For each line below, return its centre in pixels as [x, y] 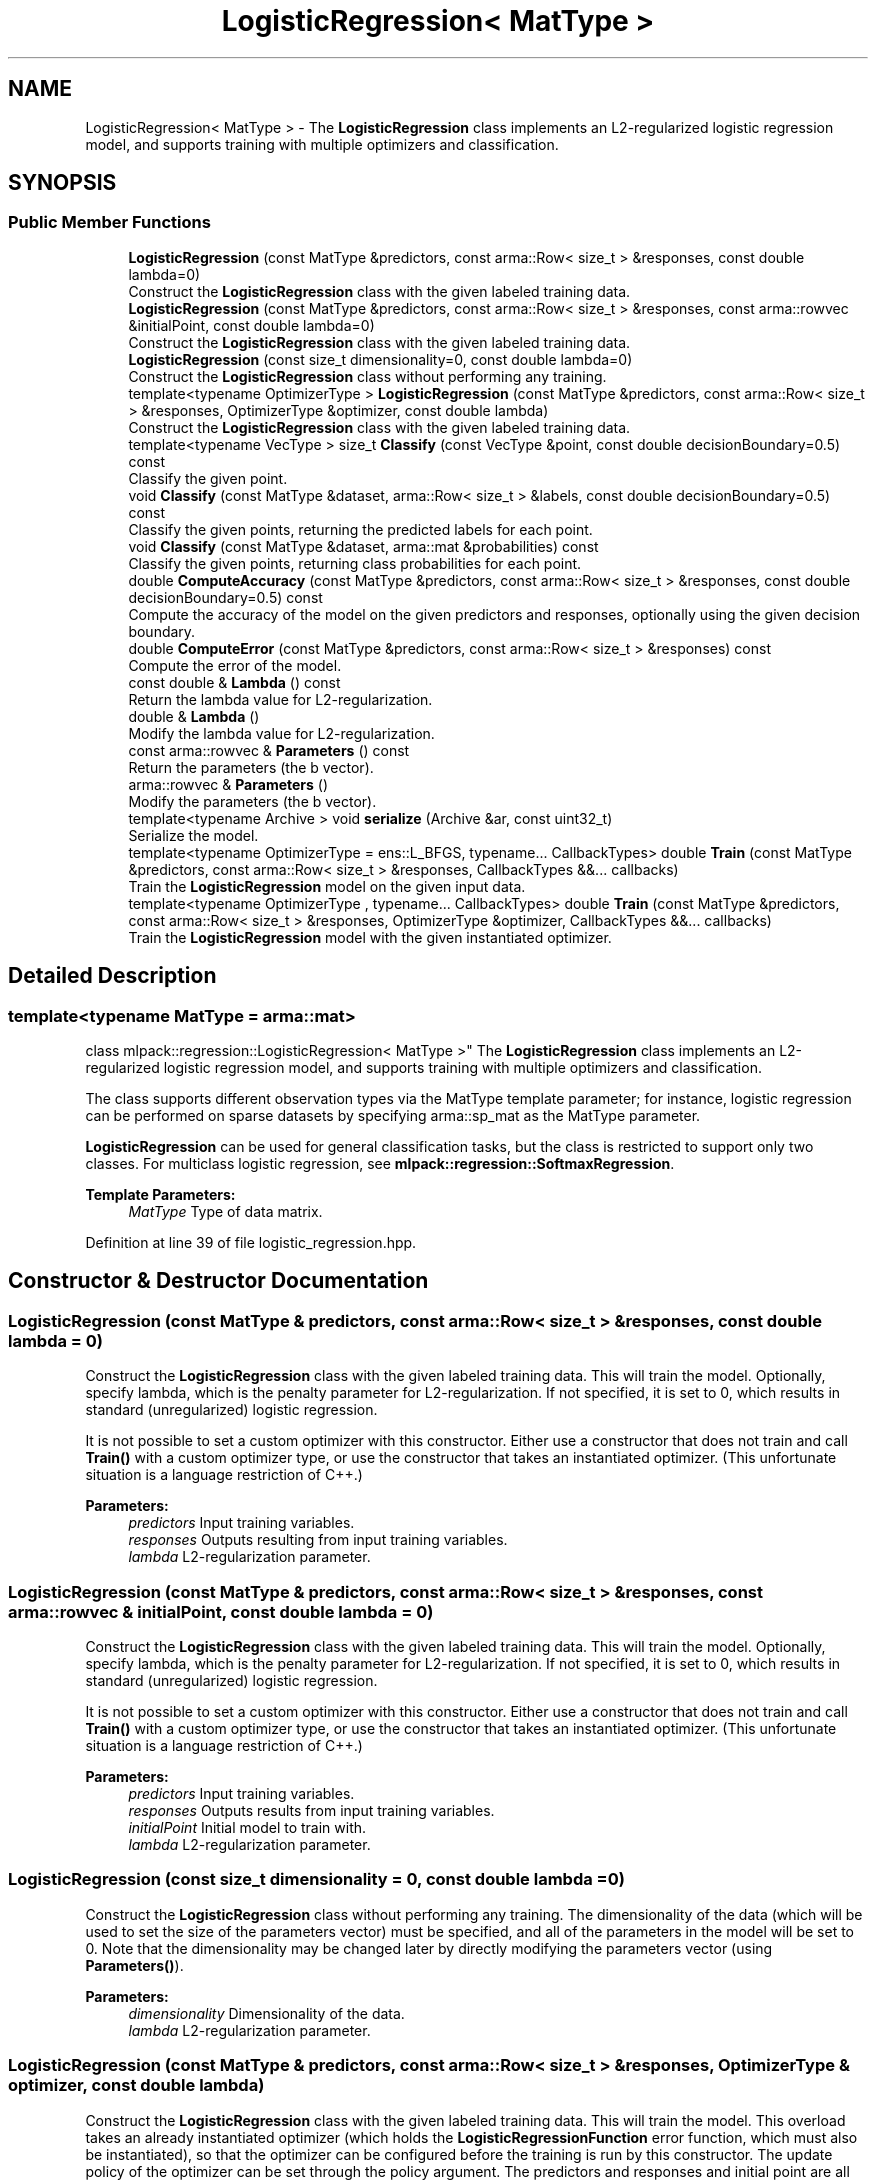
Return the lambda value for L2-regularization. [280, 699]
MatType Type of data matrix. [225, 1212]
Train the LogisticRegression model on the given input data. [327, 886]
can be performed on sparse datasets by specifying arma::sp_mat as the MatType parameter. [393, 1116]
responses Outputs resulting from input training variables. [318, 1540]
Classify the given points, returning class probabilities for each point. [355, 563]
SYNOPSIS [62, 183]
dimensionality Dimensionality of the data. [266, 2013]
